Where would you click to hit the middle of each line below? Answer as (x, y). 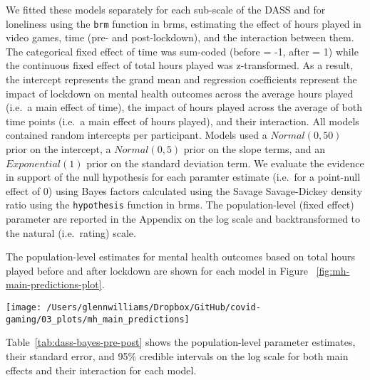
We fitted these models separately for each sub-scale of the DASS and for (166, 9)
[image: (24, 307)
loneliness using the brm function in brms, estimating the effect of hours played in (184, 23)
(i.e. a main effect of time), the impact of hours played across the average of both (184, 107)
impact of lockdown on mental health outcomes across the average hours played (180, 93)
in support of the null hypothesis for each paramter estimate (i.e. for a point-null (183, 177)
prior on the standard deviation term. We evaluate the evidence (225, 163)
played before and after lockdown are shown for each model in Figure (157, 270)
